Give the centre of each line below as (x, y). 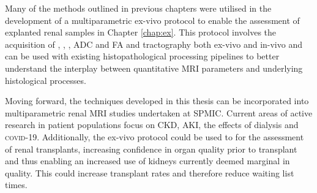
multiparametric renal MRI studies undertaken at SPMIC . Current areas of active (159, 112)
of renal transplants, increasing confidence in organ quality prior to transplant (151, 149)
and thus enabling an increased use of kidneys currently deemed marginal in (147, 161)
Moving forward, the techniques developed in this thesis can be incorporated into (157, 101)
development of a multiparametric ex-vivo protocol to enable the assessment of (152, 20)
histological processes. (46, 80)
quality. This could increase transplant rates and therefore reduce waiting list (150, 172)
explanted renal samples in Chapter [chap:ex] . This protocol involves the (141, 32)
